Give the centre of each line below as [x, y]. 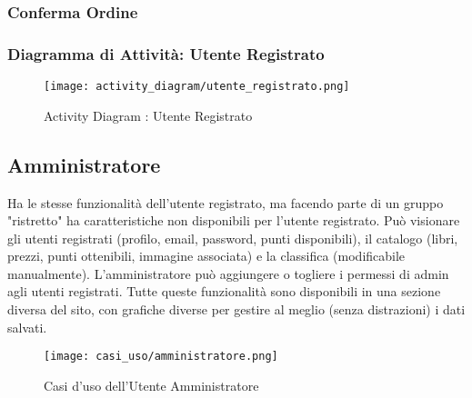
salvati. [27, 327]
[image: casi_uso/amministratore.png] [161, 357]
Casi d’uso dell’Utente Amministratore [151, 385]
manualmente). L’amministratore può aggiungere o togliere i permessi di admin [228, 273]
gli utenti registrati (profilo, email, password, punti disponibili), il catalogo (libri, [233, 238]
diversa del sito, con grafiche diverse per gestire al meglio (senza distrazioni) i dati [236, 309]
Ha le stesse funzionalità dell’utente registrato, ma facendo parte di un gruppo [226, 202]
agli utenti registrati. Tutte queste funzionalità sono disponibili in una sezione [224, 291]
